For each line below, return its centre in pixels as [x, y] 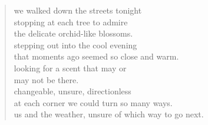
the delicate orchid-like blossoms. [73, 33]
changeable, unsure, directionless [72, 91]
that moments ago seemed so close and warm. [96, 56]
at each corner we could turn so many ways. [93, 102]
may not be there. [46, 79]
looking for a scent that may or [70, 68]
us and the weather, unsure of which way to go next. [109, 114]
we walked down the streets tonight [78, 10]
